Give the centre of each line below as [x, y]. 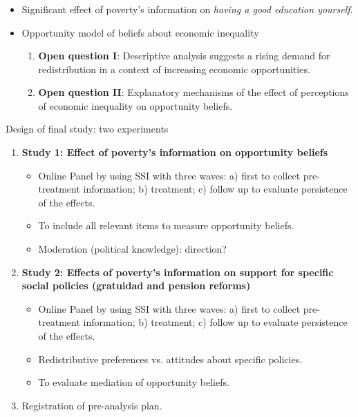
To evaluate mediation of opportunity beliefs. [134, 382]
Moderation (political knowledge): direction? [132, 249]
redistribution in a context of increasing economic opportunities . [174, 69]
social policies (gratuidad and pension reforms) [136, 285]
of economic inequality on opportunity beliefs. [135, 105]
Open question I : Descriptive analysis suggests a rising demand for [184, 56]
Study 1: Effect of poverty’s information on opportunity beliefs [175, 152]
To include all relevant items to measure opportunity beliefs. [166, 225]
